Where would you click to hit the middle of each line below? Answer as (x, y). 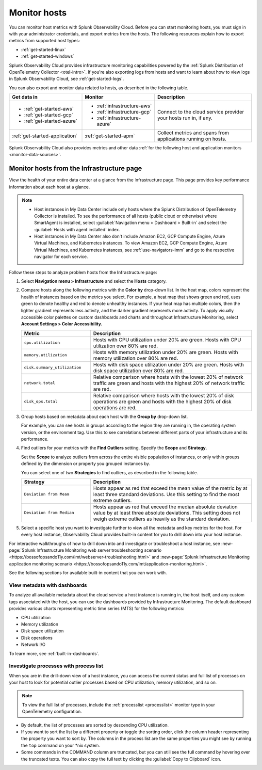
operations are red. (115, 407)
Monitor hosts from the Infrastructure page (75, 168)
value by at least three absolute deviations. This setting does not (167, 513)
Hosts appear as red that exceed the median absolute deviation (165, 507)
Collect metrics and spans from (193, 133)
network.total (40, 383)
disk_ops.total (41, 402)
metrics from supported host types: (44, 41)
